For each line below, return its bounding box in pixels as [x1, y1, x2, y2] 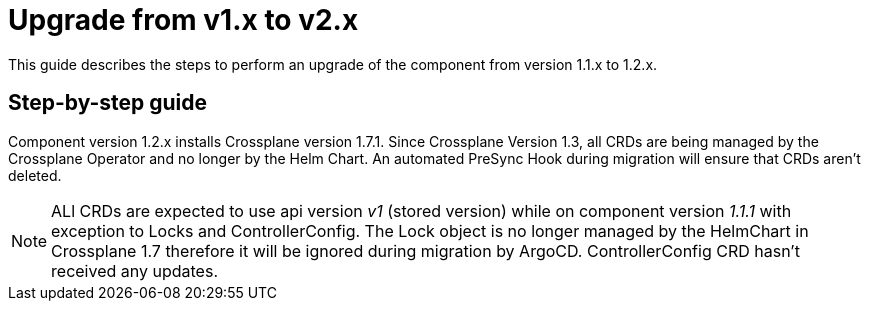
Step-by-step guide [8, 90, 208, 116]
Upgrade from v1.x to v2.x [8, 3, 359, 37]
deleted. [8, 166, 62, 184]
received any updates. [51, 260, 218, 281]
